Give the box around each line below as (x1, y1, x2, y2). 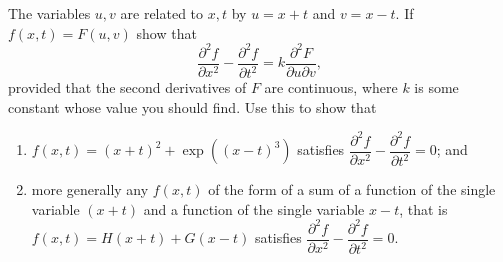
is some (414, 77, 459, 98)
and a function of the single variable (143, 198, 365, 219)
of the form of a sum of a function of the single (208, 179, 496, 200)
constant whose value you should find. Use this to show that (8, 96, 377, 117)
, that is (399, 198, 448, 219)
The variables (8, 3, 91, 23)
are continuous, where (264, 77, 398, 98)
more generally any (31, 179, 149, 200)
